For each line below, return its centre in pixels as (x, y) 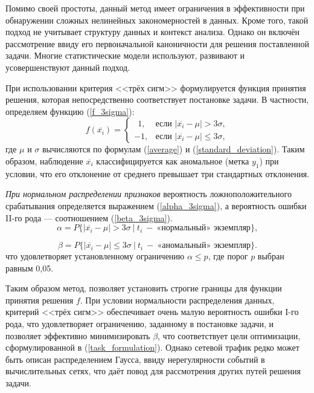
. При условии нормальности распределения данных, (177, 300)
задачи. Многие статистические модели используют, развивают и (125, 55)
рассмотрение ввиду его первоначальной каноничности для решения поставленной (158, 43)
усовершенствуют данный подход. (68, 67)
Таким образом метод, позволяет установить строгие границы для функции (144, 288)
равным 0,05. (30, 268)
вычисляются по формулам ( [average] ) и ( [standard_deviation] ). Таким (173, 149)
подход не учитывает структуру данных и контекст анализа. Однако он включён (152, 32)
